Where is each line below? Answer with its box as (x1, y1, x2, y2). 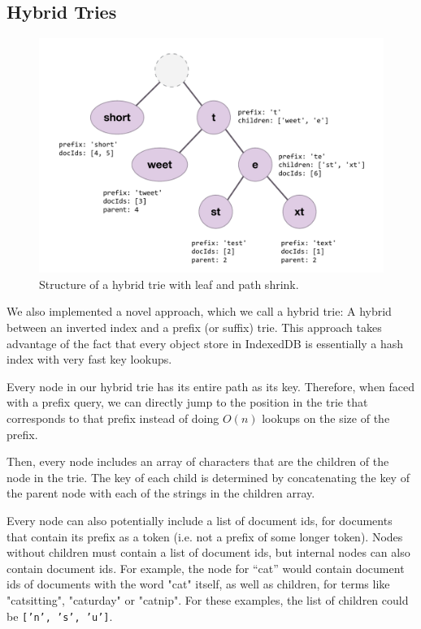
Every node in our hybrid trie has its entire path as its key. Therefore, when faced (7, 377, 415, 394)
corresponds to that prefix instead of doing (7, 409, 219, 426)
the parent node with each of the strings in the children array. (7, 485, 315, 502)
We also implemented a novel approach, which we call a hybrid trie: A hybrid (7, 303, 392, 320)
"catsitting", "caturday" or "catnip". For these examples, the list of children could (7, 591, 409, 608)
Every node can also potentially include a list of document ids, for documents (7, 511, 393, 528)
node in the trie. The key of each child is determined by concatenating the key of (7, 468, 410, 485)
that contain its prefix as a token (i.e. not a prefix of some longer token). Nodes (7, 528, 403, 545)
